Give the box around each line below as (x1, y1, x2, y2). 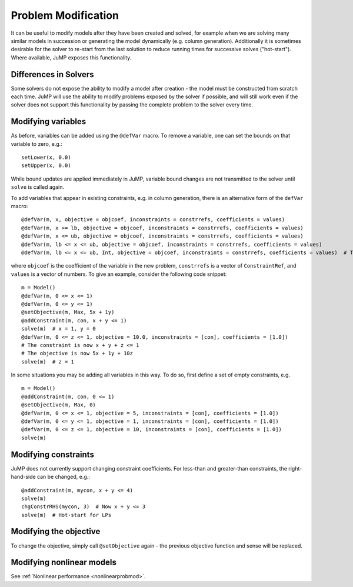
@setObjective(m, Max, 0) (21, 402, 96, 408)
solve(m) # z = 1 (21, 358, 75, 365)
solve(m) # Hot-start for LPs (21, 512, 112, 518)
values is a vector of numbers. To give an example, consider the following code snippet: (11, 271, 227, 278)
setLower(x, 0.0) (21, 154, 71, 161)
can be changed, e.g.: (36, 473, 91, 481)
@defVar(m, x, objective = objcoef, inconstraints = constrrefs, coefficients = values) (21, 216, 285, 223)
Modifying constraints (11, 449, 94, 459)
